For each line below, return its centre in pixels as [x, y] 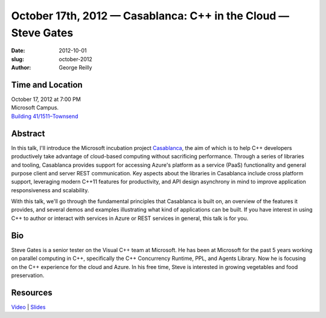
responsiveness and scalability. [50, 190]
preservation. [28, 275]
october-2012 [76, 59]
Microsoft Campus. [35, 108]
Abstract [28, 133]
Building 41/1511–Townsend [45, 116]
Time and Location [47, 85]
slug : [18, 59]
